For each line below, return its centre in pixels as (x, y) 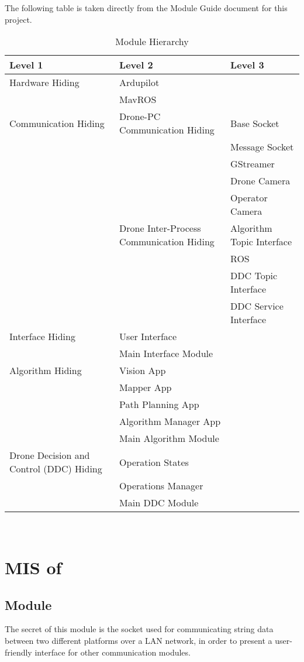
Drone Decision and (50, 455)
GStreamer (253, 164)
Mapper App (146, 387)
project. (18, 19)
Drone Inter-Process (160, 228)
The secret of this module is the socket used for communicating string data (139, 629)
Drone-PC (140, 116)
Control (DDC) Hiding (56, 469)
